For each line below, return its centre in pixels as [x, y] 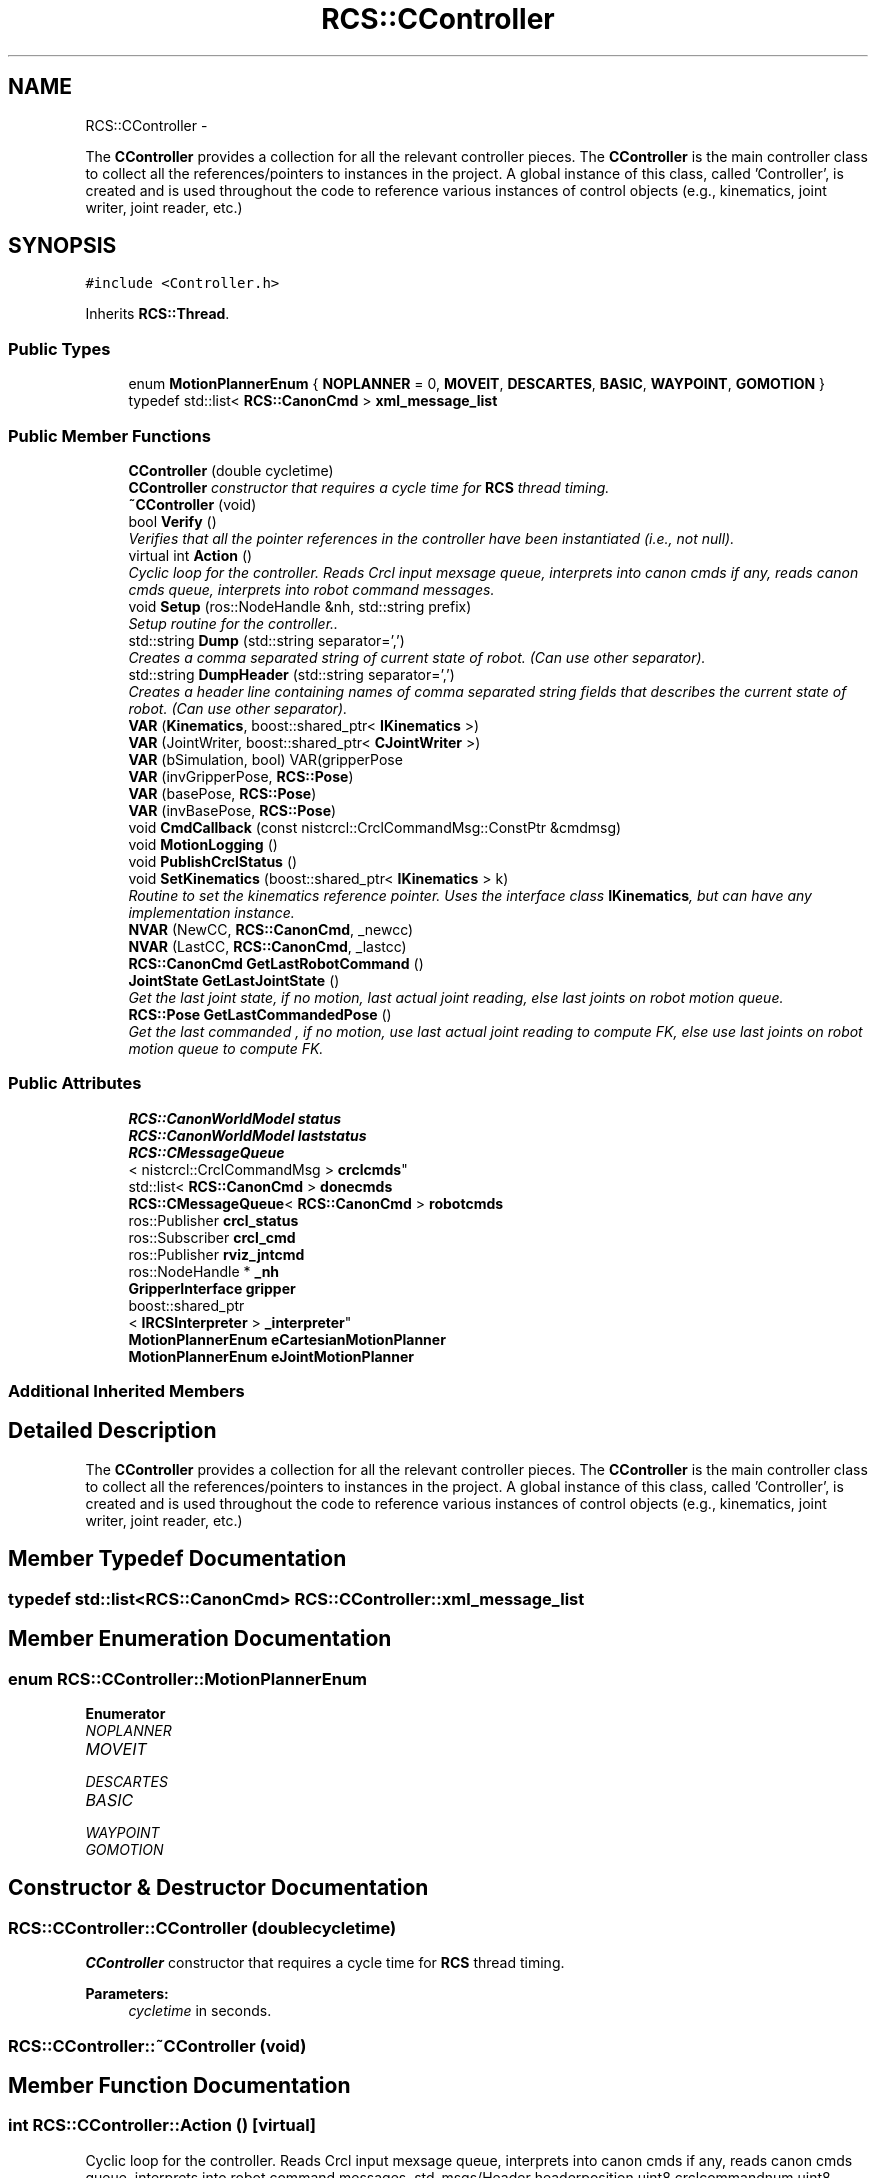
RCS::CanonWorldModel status [235, 1118]
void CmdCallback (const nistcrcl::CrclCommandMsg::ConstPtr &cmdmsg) [375, 827]
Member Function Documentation [179, 2085]
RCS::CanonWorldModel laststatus [247, 1135]
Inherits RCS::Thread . [157, 314]
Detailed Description [112, 1431]
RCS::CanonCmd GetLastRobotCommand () [276, 963]
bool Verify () [172, 521]
